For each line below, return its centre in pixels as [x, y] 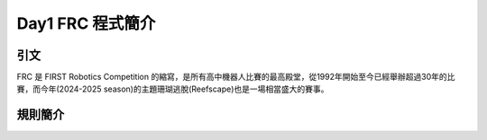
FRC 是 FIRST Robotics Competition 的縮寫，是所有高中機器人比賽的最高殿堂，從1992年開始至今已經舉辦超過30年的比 [236, 77]
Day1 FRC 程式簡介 [86, 23]
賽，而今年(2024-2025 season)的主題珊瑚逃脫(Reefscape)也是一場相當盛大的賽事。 [173, 89]
